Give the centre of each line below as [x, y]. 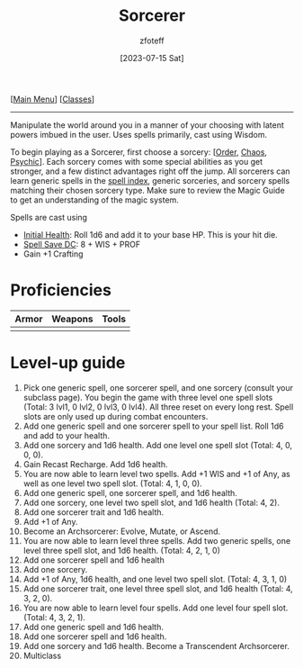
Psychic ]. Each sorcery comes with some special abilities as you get [137, 161]
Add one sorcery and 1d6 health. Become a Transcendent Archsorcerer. [156, 645]
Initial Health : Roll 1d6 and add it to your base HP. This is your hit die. [150, 234]
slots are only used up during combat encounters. [116, 416]
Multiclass [42, 655]
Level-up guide [68, 363]
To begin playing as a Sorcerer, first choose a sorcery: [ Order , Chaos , [139, 152]
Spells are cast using [49, 217]
